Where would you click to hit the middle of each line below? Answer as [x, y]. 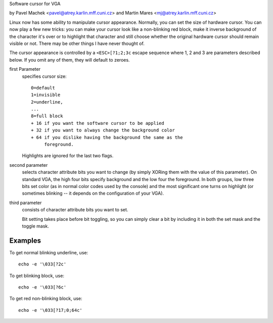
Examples [25, 240]
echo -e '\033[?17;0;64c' [51, 310]
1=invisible [46, 95]
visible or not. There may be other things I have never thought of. [77, 43]
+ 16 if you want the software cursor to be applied [98, 123]
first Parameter [25, 69]
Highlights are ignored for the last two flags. [68, 156]
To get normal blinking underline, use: [49, 252]
